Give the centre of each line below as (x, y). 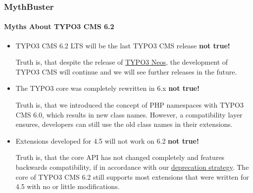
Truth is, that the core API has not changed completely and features (120, 157)
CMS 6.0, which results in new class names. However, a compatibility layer (129, 114)
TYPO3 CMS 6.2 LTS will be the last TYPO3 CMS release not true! (123, 45)
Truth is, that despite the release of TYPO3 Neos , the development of (122, 62)
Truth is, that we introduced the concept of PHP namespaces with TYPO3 (129, 105)
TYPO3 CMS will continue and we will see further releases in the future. (126, 71)
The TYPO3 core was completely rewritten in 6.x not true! (107, 88)
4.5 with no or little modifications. (68, 186)
